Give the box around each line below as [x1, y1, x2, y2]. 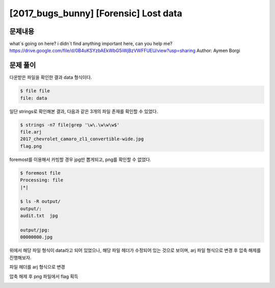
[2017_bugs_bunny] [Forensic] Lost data [9, 8, 183, 19]
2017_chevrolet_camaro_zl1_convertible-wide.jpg [20, 136, 144, 142]
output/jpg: [20, 227, 50, 233]
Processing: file [20, 177, 64, 183]
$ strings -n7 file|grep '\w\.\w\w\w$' [20, 122, 120, 127]
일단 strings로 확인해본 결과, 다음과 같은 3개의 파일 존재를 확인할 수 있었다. [9, 108, 158, 114]
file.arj [20, 129, 42, 135]
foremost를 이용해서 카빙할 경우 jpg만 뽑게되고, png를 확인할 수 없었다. [9, 156, 151, 163]
